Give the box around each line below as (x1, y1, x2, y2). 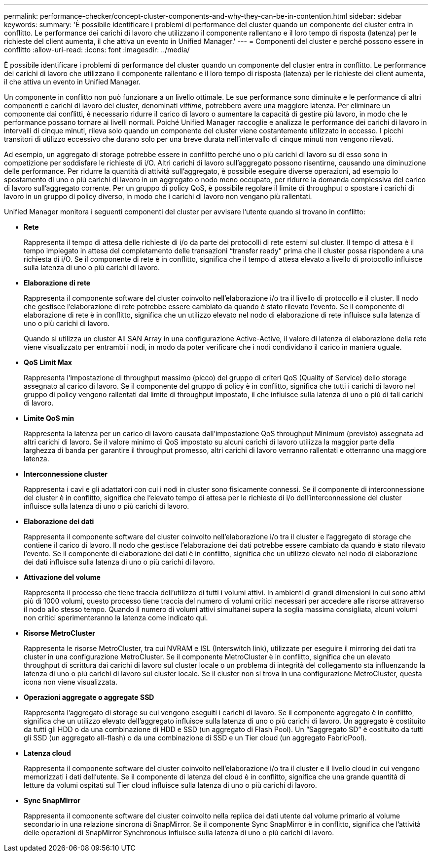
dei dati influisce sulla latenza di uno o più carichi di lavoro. (24, 558, 215, 566)
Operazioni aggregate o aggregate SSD (24, 693, 154, 701)
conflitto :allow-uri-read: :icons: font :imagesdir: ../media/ (4, 45, 190, 54)
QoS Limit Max (24, 358, 72, 367)
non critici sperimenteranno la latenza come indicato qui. (24, 613, 208, 622)
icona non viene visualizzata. (24, 678, 117, 686)
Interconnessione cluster (24, 470, 108, 478)
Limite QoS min (24, 414, 74, 422)
